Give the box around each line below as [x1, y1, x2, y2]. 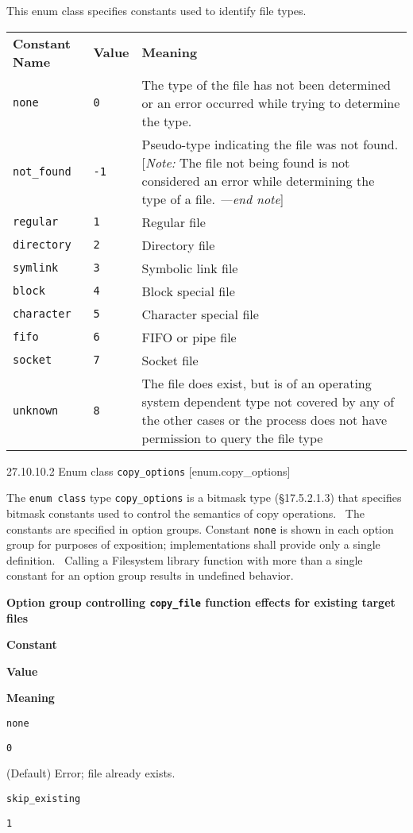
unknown [13, 403, 59, 417]
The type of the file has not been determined [141, 75, 392, 94]
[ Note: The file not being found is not [141, 152, 350, 172]
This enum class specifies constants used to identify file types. [6, 2, 307, 18]
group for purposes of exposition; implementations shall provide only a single [6, 536, 380, 553]
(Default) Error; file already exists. [6, 765, 176, 781]
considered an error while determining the [141, 171, 375, 190]
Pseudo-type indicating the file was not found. [141, 134, 399, 153]
